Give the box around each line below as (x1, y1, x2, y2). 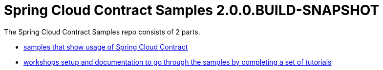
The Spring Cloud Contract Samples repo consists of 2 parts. (4, 27, 200, 36)
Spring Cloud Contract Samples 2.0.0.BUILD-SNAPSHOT (4, 2, 380, 18)
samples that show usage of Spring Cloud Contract (23, 42, 188, 51)
